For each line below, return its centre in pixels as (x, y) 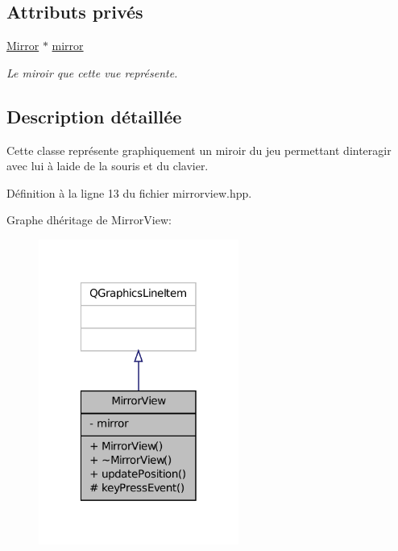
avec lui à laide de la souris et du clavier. (108, 166)
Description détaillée (94, 116)
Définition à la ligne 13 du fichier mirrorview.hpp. (129, 192)
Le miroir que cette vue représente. (92, 72)
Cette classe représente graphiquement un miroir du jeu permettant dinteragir (199, 150)
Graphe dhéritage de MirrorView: (89, 220)
